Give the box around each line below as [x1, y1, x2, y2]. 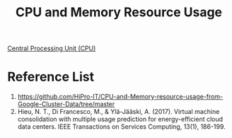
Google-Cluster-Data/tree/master [17, 100, 115, 108]
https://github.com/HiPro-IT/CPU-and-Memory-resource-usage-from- [17, 93, 224, 101]
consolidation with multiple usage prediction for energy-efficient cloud [17, 115, 224, 124]
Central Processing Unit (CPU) [7, 44, 96, 53]
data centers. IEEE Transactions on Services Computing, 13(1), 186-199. [17, 122, 226, 131]
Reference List [7, 69, 94, 85]
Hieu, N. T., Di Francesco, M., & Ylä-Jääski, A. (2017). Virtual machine [17, 108, 220, 116]
